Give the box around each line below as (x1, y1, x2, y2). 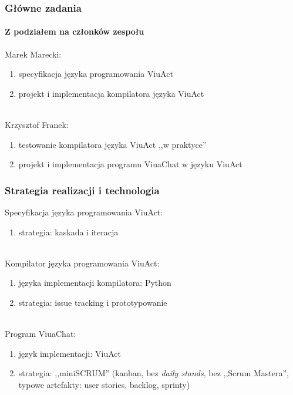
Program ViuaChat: (5, 328, 76, 340)
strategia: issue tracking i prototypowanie (18, 296, 167, 308)
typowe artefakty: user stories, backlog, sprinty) (18, 378, 190, 390)
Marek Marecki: (5, 48, 62, 60)
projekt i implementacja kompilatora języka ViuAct (18, 87, 204, 99)
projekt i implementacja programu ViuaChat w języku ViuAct (18, 158, 243, 170)
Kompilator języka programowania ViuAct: (5, 256, 160, 269)
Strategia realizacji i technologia (5, 183, 160, 197)
